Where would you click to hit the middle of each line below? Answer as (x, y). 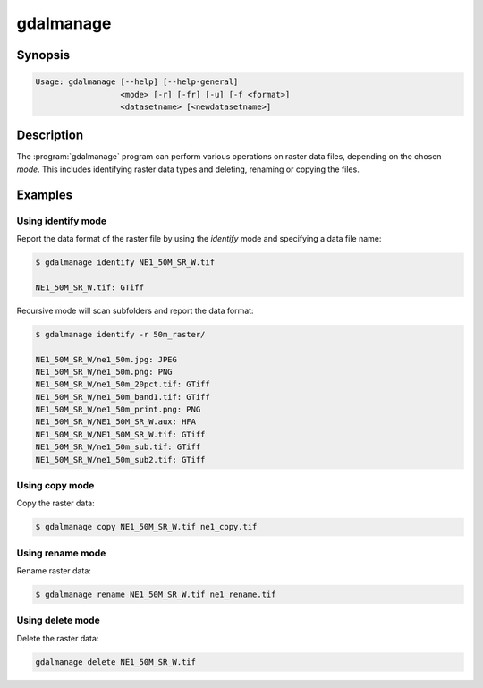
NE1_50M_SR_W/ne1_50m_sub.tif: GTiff (118, 447)
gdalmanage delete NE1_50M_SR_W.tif (116, 662)
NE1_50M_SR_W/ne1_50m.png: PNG (104, 372)
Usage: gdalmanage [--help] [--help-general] (137, 82)
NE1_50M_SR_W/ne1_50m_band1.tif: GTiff (123, 397)
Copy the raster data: (55, 503)
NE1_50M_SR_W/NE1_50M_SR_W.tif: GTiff (120, 434)
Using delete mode (58, 620)
